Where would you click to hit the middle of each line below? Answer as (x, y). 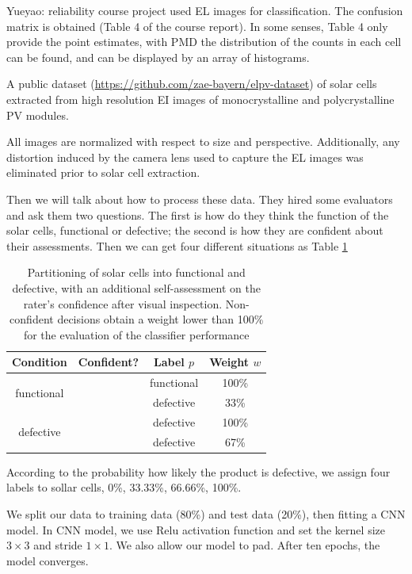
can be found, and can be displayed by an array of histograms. (158, 57)
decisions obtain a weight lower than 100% (160, 319)
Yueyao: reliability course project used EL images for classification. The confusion (205, 10)
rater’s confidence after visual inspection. (123, 303)
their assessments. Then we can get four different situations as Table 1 (177, 245)
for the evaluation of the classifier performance (136, 334)
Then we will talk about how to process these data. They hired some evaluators (200, 199)
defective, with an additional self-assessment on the (136, 287)
